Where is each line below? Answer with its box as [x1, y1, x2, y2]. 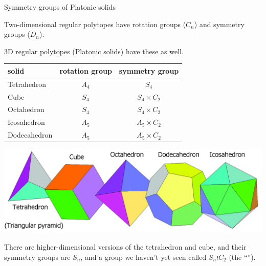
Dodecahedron [8, 129, 53, 140]
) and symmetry [194, 18, 245, 29]
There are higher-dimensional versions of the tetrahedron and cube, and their [4, 241, 247, 252]
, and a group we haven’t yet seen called [80, 251, 207, 262]
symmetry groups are [4, 251, 71, 262]
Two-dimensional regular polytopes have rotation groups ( [4, 18, 186, 29]
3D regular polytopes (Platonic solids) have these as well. [4, 46, 184, 56]
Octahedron [8, 104, 45, 115]
